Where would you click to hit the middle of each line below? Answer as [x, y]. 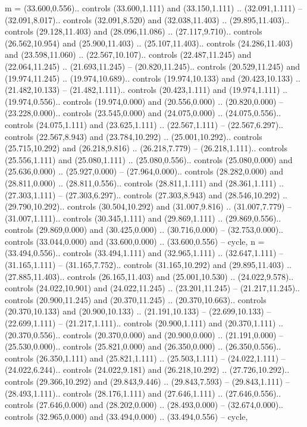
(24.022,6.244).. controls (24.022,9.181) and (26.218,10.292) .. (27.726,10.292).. [147, 370]
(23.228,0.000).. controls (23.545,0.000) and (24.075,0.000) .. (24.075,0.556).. [143, 113]
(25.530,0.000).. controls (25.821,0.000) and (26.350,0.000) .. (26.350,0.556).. [143, 346]
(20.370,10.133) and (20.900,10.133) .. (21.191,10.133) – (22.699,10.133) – [138, 311]
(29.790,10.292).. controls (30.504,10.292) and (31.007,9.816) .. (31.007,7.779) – [148, 206]
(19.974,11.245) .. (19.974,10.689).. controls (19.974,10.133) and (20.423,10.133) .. [153, 78]
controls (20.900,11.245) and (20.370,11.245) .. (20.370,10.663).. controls [136, 299]
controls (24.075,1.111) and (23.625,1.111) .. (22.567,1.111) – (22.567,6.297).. [144, 124]
